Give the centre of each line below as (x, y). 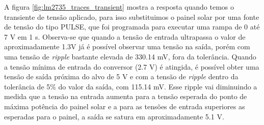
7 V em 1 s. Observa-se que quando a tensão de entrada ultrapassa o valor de (125, 36)
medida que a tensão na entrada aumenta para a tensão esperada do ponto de (126, 96)
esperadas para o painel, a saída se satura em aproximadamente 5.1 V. (114, 116)
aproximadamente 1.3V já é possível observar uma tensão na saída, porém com (127, 46)
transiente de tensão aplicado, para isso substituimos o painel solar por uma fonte (132, 17)
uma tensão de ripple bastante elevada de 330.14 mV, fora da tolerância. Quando (130, 56)
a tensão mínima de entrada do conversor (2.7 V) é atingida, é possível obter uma (132, 66)
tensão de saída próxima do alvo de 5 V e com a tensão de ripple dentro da (121, 76)
